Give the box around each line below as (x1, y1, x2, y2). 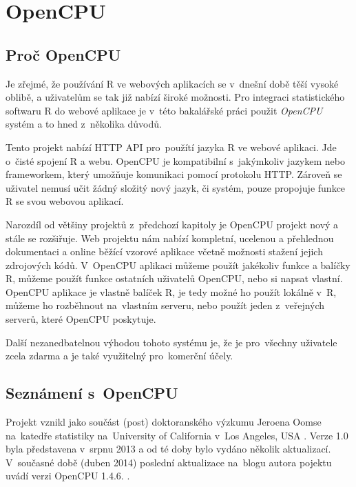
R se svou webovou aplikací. (6, 194, 124, 208)
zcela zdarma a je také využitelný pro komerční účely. (6, 348, 233, 363)
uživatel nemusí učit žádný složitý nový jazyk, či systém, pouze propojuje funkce (6, 180, 346, 195)
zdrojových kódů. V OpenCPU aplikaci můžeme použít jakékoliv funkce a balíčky (6, 257, 350, 272)
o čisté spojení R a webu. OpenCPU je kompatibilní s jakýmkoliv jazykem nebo (6, 153, 345, 168)
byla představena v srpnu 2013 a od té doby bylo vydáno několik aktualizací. (6, 441, 331, 456)
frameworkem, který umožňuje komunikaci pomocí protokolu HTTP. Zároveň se (6, 167, 342, 181)
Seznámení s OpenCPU (6, 382, 178, 404)
